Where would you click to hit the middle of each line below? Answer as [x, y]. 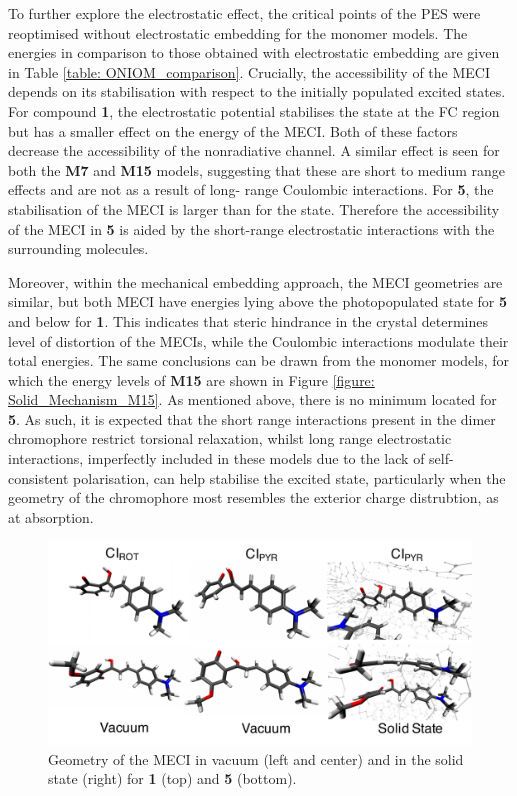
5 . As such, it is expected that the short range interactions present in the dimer [252, 418]
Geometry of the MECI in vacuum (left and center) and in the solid [256, 758]
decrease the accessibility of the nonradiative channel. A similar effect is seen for [254, 150]
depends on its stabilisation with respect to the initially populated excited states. [257, 91]
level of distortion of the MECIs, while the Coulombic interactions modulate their [258, 340]
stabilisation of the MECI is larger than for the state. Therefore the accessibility [254, 208]
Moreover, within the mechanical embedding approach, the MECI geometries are [255, 281]
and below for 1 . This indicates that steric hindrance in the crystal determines [248, 320]
